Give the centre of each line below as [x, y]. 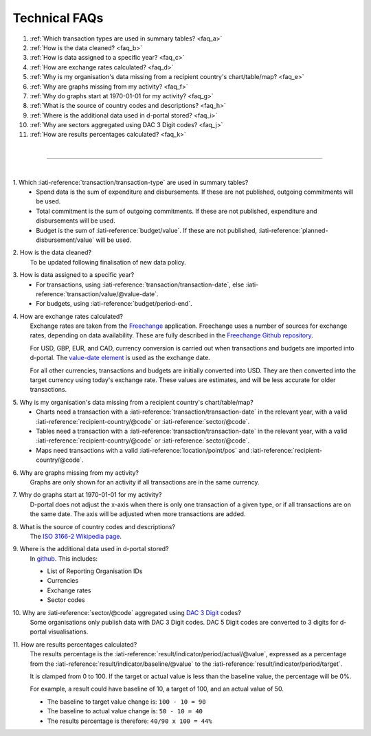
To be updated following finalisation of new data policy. [108, 262]
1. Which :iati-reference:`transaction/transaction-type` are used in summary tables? [131, 182]
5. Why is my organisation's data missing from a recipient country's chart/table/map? [133, 402]
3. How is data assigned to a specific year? [74, 275]
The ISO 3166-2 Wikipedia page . [76, 536]
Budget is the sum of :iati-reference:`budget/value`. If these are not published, [147, 230]
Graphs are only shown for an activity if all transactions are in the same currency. [145, 482]
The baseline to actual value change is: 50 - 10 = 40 [125, 711]
